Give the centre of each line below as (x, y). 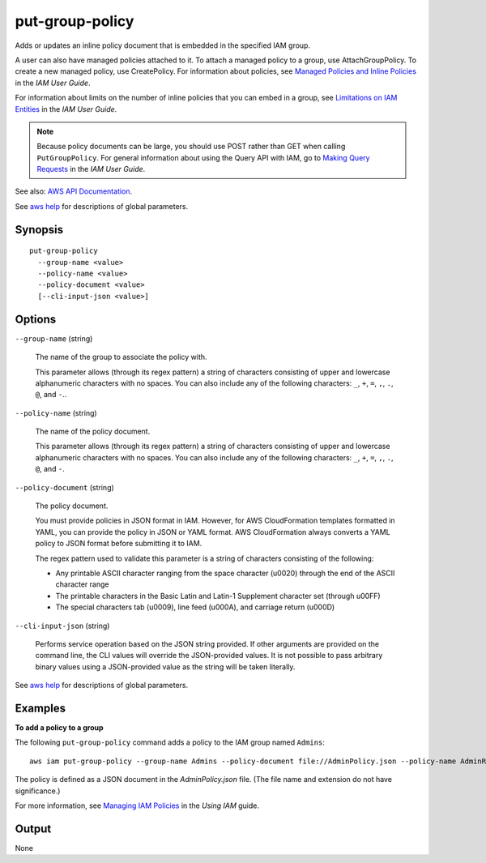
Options (36, 319)
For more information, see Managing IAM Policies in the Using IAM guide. (137, 805)
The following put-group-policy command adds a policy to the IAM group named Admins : (170, 742)
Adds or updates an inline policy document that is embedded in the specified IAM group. (163, 45)
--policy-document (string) (65, 487)
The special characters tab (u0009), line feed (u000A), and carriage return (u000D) (195, 607)
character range (82, 584)
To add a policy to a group (60, 728)
